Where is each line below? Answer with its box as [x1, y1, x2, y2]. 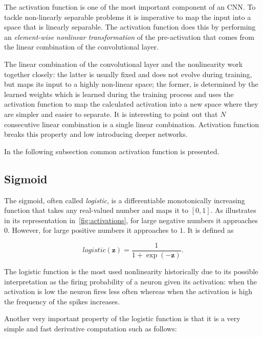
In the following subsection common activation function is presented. [4, 146, 220, 156]
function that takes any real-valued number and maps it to [4, 205, 188, 215]
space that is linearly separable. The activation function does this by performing [4, 21, 256, 32]
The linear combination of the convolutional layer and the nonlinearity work [4, 58, 243, 69]
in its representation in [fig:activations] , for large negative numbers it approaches [4, 214, 258, 225]
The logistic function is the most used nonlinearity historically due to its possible [4, 266, 258, 276]
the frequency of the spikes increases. [4, 296, 120, 306]
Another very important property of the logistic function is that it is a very [4, 313, 240, 324]
